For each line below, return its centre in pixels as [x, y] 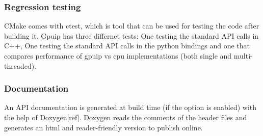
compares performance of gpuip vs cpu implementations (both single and [118, 56]
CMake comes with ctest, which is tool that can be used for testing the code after [132, 26]
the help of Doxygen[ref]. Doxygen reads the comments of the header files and [126, 117]
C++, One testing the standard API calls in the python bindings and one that [127, 46]
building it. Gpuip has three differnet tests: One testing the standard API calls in [131, 35]
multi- [243, 56]
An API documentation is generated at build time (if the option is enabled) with [130, 107]
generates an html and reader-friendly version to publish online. [103, 127]
